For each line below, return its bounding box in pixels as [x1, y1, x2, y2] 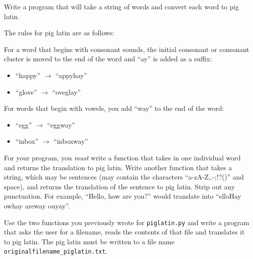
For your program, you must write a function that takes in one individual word [4, 152, 241, 162]
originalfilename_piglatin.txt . [4, 246, 108, 256]
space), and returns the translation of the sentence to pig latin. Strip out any [4, 181, 235, 191]
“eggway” [47, 119, 75, 129]
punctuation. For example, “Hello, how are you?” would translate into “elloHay [4, 191, 241, 201]
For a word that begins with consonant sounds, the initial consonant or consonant [4, 44, 250, 54]
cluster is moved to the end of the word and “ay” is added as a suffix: [4, 53, 212, 64]
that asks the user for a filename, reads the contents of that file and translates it [4, 227, 245, 237]
